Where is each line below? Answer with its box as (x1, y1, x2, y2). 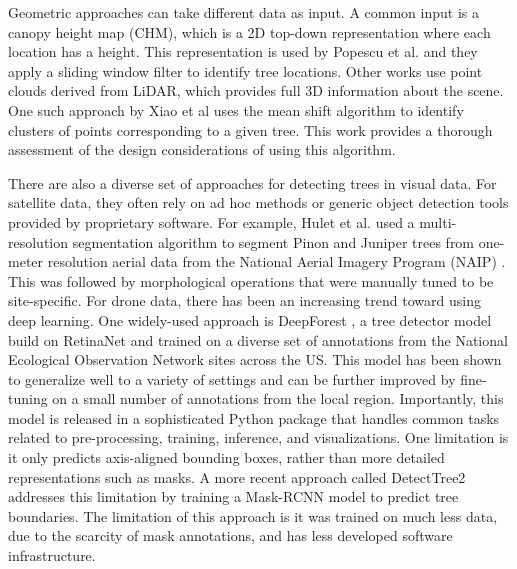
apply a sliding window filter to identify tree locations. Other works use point (8, 60, 483, 81)
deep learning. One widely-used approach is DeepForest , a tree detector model (8, 309, 492, 330)
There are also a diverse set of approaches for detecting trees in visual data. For (8, 172, 497, 193)
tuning (8, 388, 48, 409)
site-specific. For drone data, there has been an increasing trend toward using (8, 290, 481, 311)
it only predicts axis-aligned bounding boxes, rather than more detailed (8, 447, 445, 468)
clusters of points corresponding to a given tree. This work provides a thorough (8, 119, 493, 140)
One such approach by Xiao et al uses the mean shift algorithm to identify (8, 99, 464, 120)
